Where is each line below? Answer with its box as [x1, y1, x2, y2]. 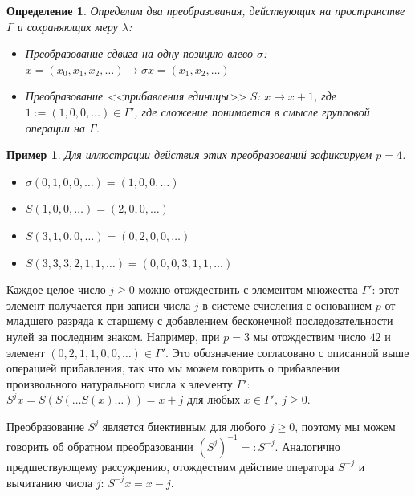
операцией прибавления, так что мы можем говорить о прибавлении [6, 360, 340, 376]
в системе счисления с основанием [202, 296, 372, 313]
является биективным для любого [102, 417, 266, 434]
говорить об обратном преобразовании [6, 437, 193, 454]
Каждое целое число [6, 281, 106, 298]
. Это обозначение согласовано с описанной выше [165, 344, 409, 360]
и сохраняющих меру [17, 18, 118, 35]
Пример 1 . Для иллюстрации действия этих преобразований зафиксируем [6, 146, 372, 163]
